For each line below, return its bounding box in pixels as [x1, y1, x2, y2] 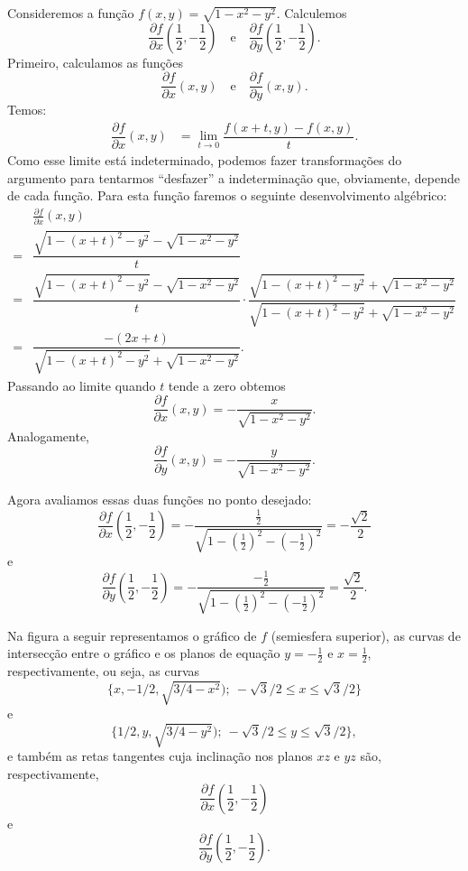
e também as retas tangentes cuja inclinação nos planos [7, 746, 313, 765]
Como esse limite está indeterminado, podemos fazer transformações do [7, 151, 402, 170]
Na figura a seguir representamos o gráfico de [7, 625, 257, 644]
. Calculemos [276, 4, 347, 22]
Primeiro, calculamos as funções [7, 52, 183, 71]
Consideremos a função [7, 4, 134, 22]
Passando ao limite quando [7, 375, 156, 394]
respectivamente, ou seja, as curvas [7, 662, 200, 681]
